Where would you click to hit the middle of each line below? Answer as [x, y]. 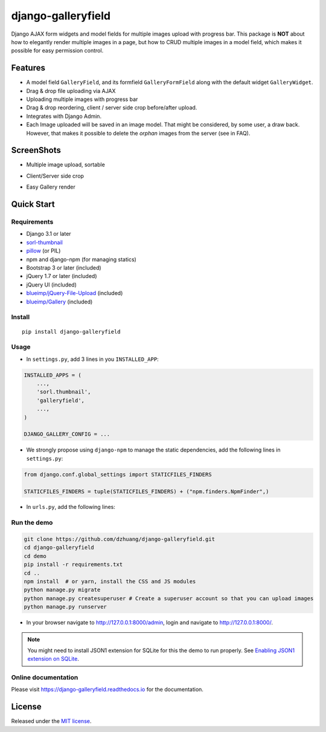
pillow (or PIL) [43, 251]
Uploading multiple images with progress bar [82, 99]
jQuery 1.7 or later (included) [62, 276]
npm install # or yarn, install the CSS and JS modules [110, 581]
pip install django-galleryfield [71, 332]
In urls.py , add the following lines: [71, 507]
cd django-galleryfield [59, 548]
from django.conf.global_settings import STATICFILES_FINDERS [118, 474]
